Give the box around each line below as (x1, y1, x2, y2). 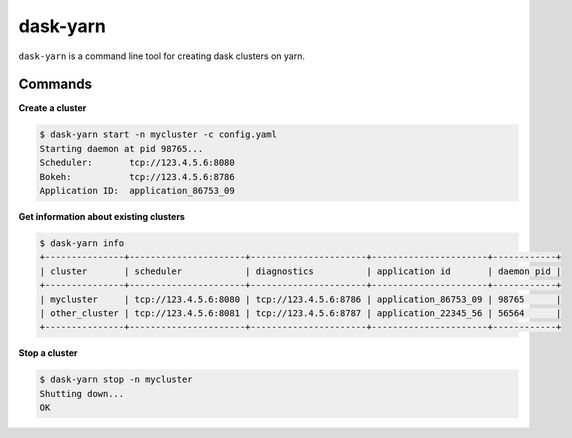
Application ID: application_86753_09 (39, 185, 235, 196)
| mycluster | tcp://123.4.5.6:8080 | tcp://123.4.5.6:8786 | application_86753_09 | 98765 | (39, 293, 562, 305)
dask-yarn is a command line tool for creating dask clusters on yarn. (18, 50, 305, 62)
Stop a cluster (18, 347, 78, 359)
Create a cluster (18, 102, 87, 114)
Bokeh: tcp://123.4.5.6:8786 (39, 171, 235, 182)
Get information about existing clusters (18, 210, 185, 222)
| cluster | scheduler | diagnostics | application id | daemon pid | (39, 265, 562, 277)
